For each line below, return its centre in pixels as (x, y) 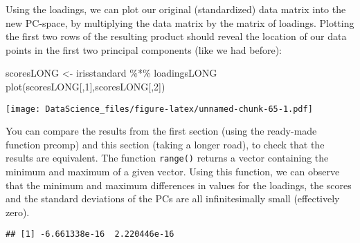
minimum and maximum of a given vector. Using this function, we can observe (173, 172)
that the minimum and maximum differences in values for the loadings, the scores (179, 185)
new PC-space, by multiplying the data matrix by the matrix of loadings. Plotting (180, 22)
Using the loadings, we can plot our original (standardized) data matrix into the (176, 9)
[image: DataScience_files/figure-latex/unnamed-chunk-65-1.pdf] (159, 109)
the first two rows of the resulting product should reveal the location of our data (176, 36)
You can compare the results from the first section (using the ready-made (161, 131)
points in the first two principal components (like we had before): (144, 49)
